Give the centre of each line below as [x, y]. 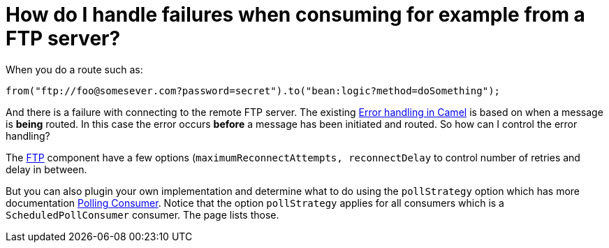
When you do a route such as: [74, 69]
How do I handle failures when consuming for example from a [295, 15]
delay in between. [46, 169]
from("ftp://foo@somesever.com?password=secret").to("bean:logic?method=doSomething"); [253, 90]
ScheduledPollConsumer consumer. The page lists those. [142, 214]
